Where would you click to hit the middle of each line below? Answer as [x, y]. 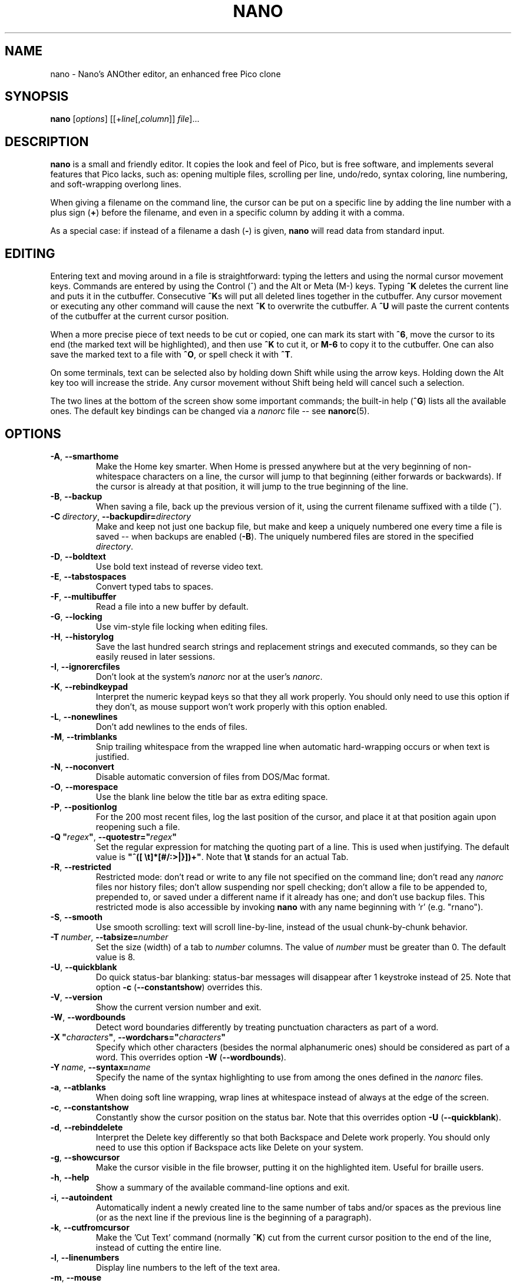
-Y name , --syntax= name [100, 1067]
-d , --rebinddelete [87, 1127]
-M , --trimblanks [84, 736]
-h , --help [70, 1177]
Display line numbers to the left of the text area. [188, 1267]
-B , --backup [76, 496]
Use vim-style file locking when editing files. [182, 626]
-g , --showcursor [85, 1157]
